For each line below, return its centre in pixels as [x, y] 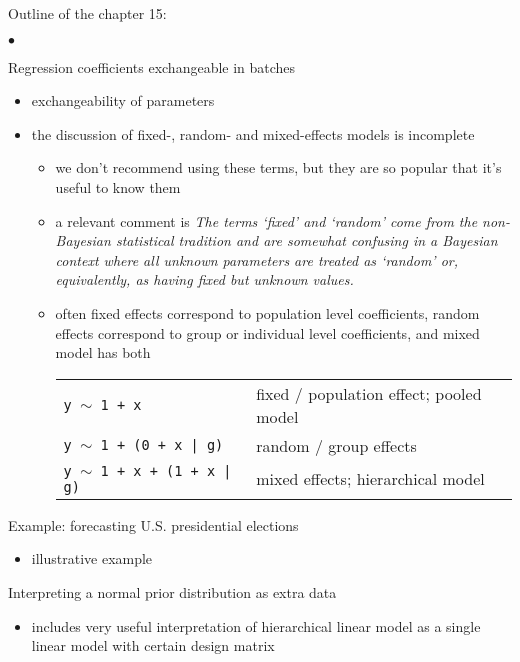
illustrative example [92, 558]
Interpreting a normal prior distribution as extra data [172, 591]
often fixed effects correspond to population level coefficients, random [267, 312]
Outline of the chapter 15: [87, 13]
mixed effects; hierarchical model [370, 479]
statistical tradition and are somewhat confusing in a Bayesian [306, 240]
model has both [103, 352]
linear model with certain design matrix [153, 645]
